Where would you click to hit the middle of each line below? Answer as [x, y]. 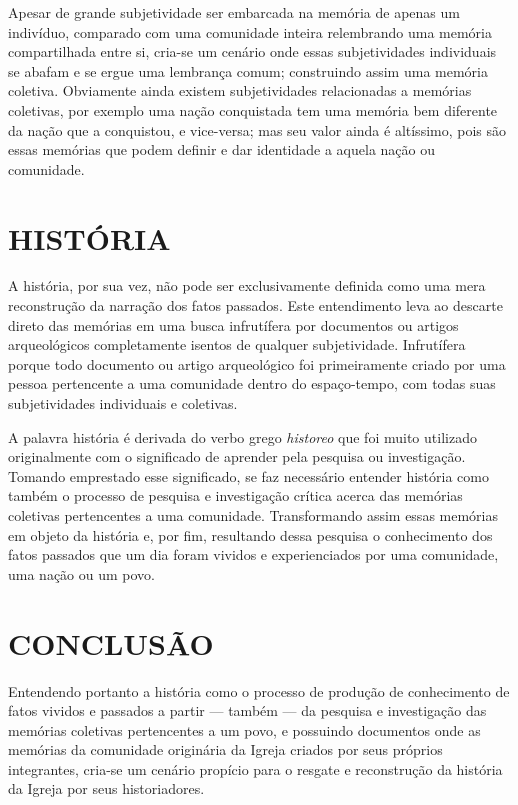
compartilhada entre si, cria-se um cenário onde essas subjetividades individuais [252, 51]
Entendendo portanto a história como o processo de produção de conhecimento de [259, 690]
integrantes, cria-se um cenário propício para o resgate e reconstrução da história [255, 768]
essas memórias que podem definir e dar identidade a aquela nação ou [222, 149]
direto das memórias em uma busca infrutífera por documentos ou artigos [233, 324]
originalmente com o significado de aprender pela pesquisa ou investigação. [237, 456]
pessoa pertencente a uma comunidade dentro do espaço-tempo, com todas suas [252, 383]
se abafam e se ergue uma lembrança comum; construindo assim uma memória [248, 70]
